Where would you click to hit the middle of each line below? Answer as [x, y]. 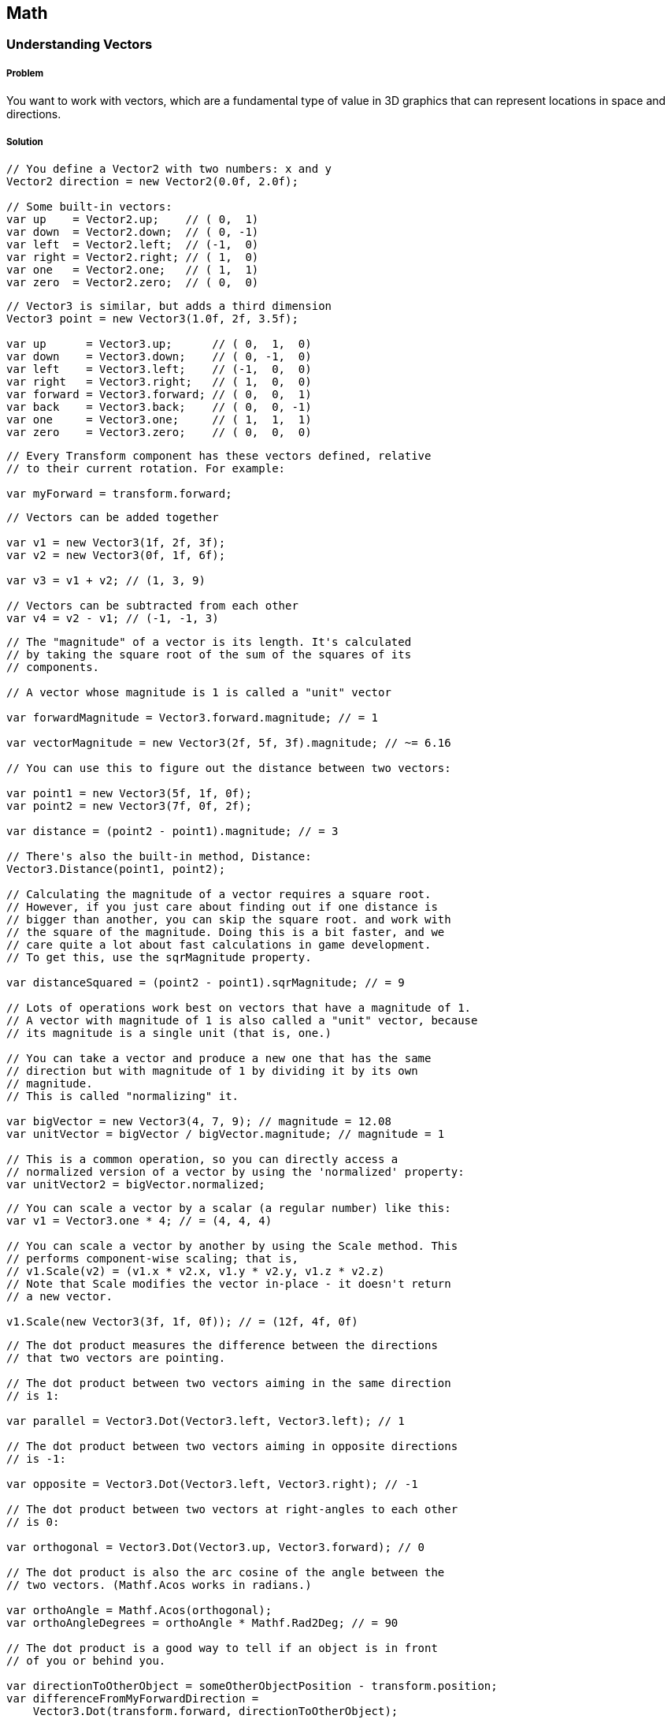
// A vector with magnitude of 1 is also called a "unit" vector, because [242, 1020]
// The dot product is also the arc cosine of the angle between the [226, 1572]
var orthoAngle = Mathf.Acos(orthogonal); [139, 1610]
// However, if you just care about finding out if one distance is [222, 906]
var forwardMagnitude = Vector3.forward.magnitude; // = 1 [193, 717]
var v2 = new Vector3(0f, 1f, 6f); [116, 555]
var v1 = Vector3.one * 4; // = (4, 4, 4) [139, 1220]
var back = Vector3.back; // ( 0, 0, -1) [159, 406]
